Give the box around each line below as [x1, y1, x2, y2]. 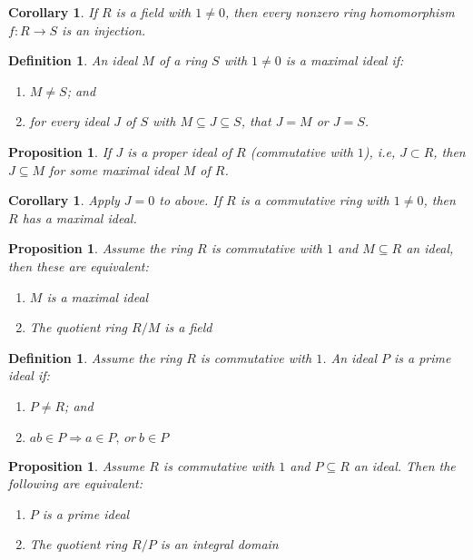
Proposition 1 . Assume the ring [8, 239, 192, 258]
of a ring [158, 51, 208, 70]
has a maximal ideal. [22, 208, 137, 227]
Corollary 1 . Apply [8, 191, 120, 210]
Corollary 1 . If [8, 3, 97, 21]
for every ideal [29, 112, 110, 131]
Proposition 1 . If [8, 142, 112, 161]
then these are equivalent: [8, 256, 149, 275]
